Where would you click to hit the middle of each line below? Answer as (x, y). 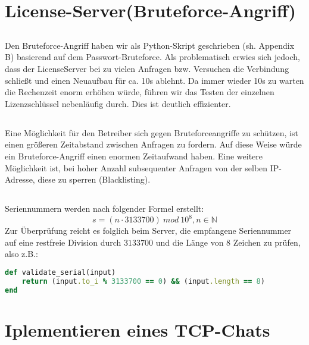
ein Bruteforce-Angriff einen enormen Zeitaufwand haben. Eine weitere (134, 156)
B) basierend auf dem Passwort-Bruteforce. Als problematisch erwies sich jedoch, (152, 57)
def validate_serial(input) (60, 272)
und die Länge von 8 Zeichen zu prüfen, (228, 242)
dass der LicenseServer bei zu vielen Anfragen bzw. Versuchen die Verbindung (147, 68)
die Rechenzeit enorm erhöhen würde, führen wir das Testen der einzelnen (140, 92)
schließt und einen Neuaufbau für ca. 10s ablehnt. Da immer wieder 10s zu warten (154, 80)
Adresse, (20, 179)
